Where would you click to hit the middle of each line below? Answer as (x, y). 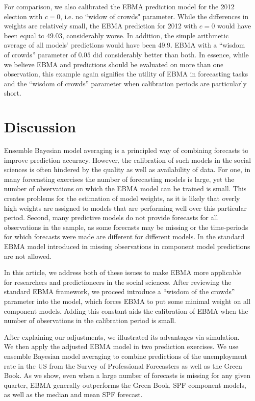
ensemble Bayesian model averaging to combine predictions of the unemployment (126, 356)
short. (13, 93)
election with (23, 16)
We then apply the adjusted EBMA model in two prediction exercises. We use (121, 346)
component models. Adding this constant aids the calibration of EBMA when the (126, 311)
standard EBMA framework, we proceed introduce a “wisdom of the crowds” (119, 291)
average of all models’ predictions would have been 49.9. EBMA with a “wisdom (125, 45)
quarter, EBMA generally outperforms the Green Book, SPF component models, (125, 385)
